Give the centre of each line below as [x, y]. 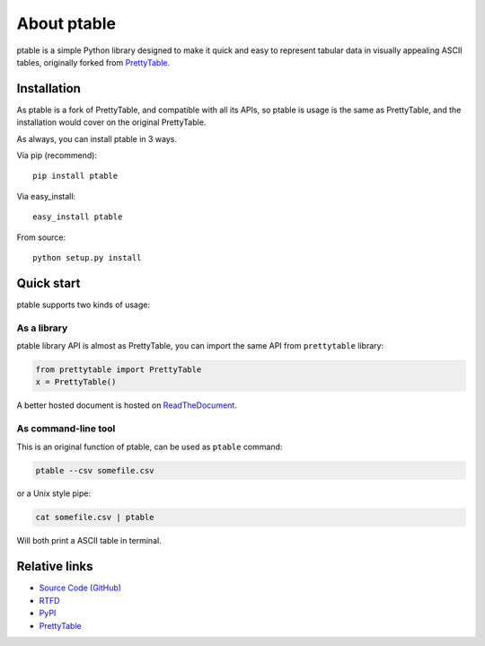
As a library [42, 328]
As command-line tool [66, 429]
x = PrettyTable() [76, 382]
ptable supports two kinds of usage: [84, 305]
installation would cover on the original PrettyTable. [111, 122]
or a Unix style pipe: [54, 493]
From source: [41, 237]
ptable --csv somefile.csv [95, 470]
